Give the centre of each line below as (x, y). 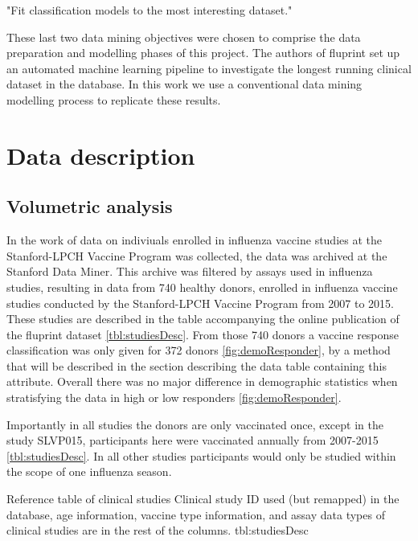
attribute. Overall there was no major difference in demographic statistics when (202, 381)
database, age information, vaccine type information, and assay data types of (196, 514)
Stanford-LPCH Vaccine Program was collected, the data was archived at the (197, 255)
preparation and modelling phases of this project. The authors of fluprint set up (203, 53)
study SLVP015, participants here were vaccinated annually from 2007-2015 (193, 440)
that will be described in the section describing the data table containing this (197, 365)
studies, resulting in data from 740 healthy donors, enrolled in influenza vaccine (202, 287)
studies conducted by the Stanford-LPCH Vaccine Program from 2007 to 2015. (200, 303)
